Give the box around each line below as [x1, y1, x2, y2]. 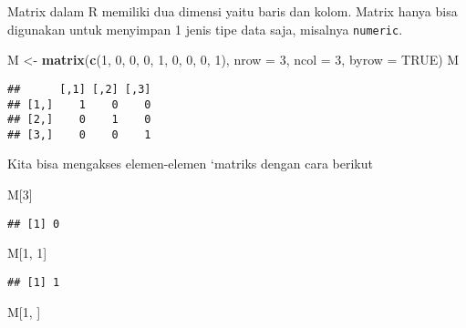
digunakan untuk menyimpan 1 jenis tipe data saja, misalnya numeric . [7, 19, 403, 38]
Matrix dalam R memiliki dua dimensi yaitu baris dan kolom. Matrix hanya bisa [7, 2, 458, 20]
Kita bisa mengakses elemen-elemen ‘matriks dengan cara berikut [7, 154, 373, 173]
